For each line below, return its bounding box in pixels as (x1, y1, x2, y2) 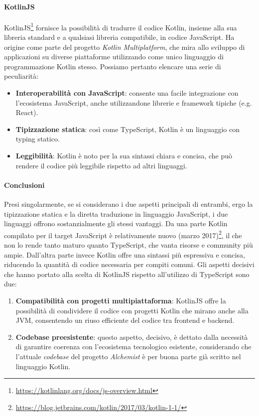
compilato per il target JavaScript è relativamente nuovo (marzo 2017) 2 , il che (4, 228, 242, 240)
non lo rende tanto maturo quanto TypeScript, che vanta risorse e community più (4, 240, 253, 250)
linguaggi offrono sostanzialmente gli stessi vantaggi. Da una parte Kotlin (4, 218, 228, 229)
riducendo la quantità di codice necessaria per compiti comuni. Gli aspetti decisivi (4, 259, 255, 270)
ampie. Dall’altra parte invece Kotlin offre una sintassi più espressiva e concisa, (4, 249, 245, 260)
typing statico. (15, 134, 60, 144)
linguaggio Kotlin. (15, 361, 71, 371)
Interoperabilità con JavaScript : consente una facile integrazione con (15, 88, 239, 98)
